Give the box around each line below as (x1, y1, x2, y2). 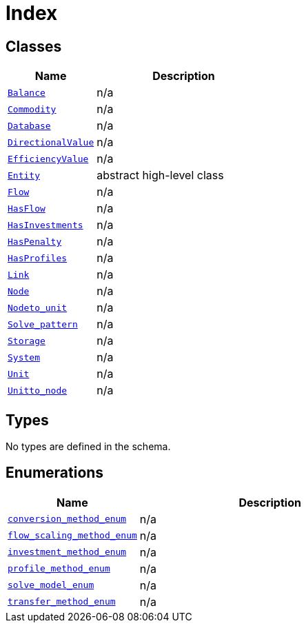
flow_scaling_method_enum (8, 530, 137, 541)
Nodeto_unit (8, 302, 68, 313)
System (8, 352, 40, 363)
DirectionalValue (8, 136, 94, 148)
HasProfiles (8, 252, 68, 263)
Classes (6, 37, 62, 55)
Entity (8, 170, 40, 181)
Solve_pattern (8, 318, 78, 330)
